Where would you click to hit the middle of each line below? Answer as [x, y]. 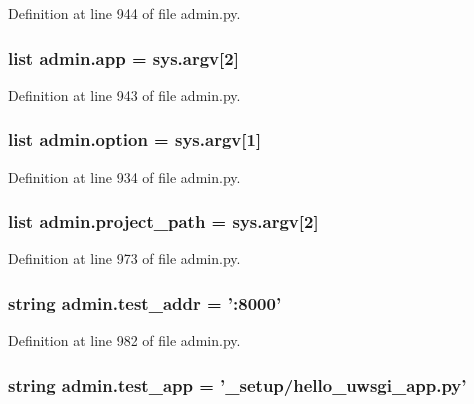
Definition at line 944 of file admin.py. [124, 13]
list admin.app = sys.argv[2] [123, 57]
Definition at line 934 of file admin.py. [124, 176]
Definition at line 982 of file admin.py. [124, 340]
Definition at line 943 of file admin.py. [124, 94]
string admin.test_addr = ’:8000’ [145, 302]
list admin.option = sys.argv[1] [135, 139]
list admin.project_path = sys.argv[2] [163, 221]
